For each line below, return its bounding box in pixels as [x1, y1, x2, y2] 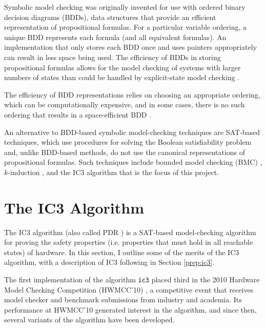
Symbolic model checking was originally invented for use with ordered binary [4, 2, 245, 12]
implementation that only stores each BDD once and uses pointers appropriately [4, 42, 257, 52]
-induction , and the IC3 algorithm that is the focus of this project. [8, 166, 219, 177]
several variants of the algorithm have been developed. [4, 314, 175, 325]
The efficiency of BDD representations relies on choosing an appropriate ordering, [4, 89, 260, 100]
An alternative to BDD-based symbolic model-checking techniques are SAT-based [4, 126, 260, 137]
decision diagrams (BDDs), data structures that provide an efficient [4, 11, 216, 22]
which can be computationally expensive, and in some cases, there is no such [4, 99, 245, 110]
